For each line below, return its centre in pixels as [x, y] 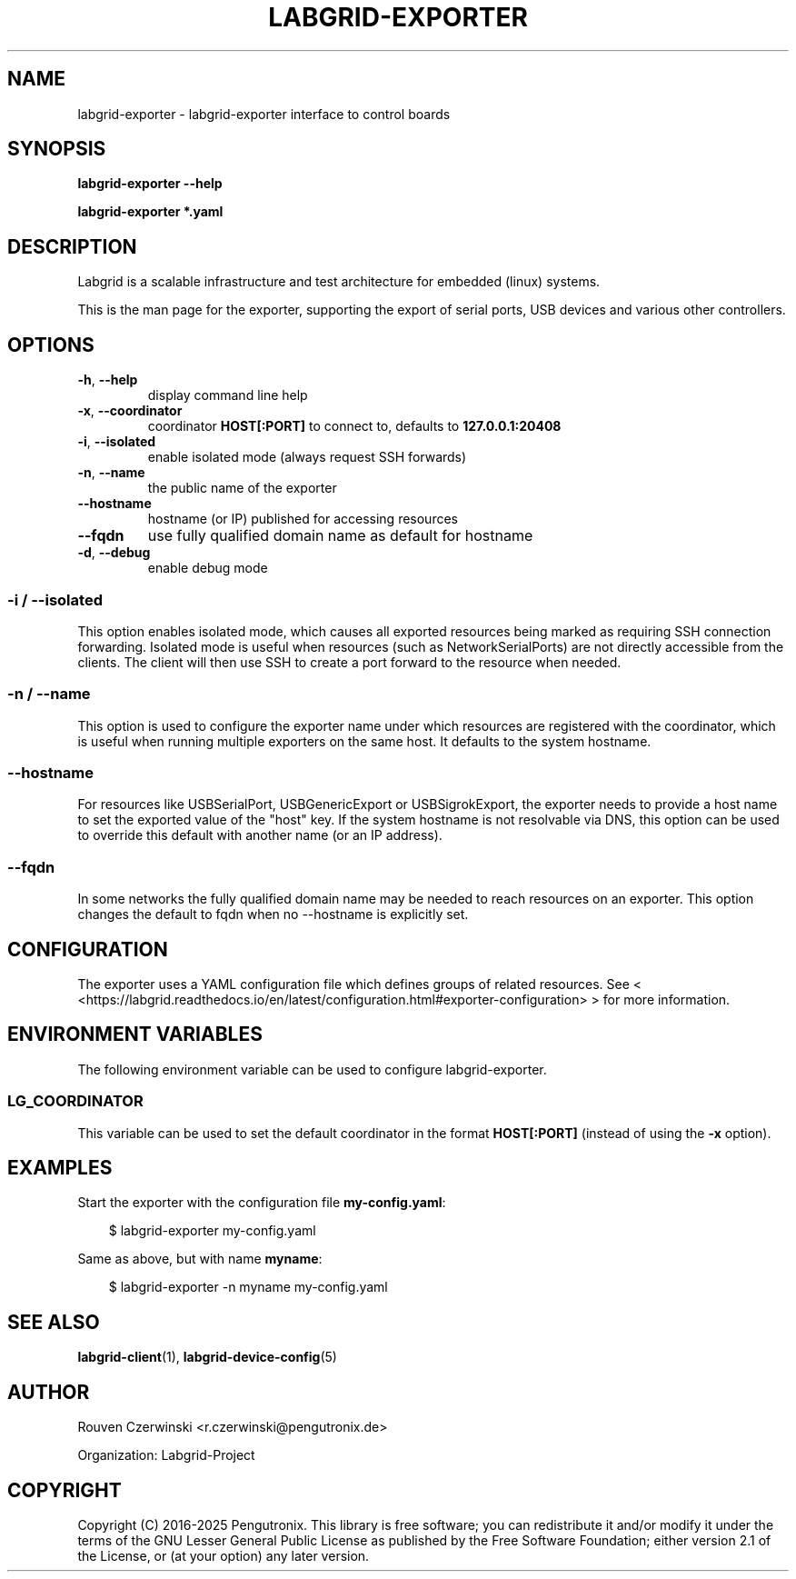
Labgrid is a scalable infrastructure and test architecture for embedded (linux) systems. [339, 282]
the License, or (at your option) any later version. [224, 1555]
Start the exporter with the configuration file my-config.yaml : [262, 1203]
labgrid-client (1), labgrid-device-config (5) [207, 1357]
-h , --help [108, 380]
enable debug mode [208, 568]
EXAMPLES [60, 1167]
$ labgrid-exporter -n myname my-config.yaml [248, 1287]
